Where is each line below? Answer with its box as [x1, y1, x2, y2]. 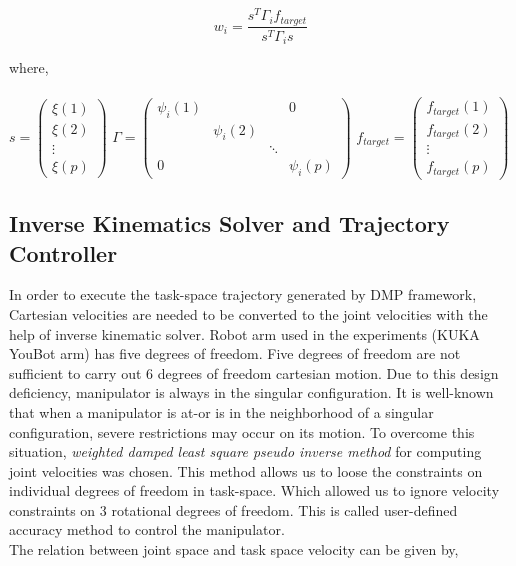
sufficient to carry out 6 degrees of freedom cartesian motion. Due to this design [9, 362, 499, 383]
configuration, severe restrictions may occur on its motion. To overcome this [9, 421, 475, 442]
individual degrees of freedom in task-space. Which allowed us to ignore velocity [9, 480, 500, 501]
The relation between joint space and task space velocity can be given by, [9, 539, 459, 560]
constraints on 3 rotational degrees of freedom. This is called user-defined [9, 499, 458, 520]
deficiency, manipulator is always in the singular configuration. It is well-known [9, 382, 494, 403]
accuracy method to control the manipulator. [9, 519, 285, 540]
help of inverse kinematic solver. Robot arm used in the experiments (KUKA [9, 323, 480, 344]
